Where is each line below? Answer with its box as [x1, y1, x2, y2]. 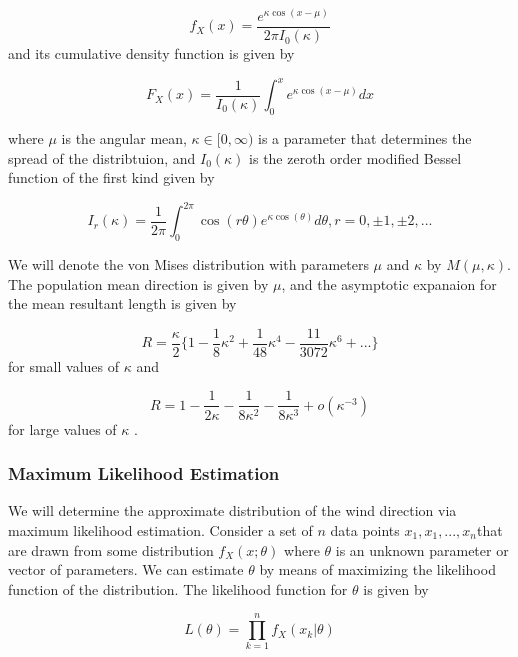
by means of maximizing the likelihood [259, 559, 496, 580]
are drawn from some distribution [8, 539, 214, 560]
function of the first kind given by [8, 167, 215, 188]
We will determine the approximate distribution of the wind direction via [8, 500, 457, 521]
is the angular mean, [61, 127, 187, 148]
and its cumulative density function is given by [8, 43, 295, 64]
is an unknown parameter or [335, 539, 509, 560]
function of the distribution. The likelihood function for [8, 578, 348, 599]
